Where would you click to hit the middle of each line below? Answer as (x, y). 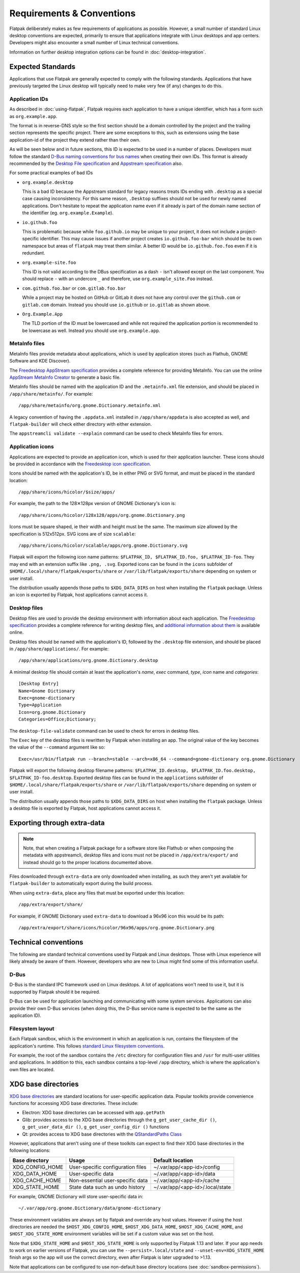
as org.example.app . (33, 116)
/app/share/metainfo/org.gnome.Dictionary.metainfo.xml (90, 406)
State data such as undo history (107, 1187)
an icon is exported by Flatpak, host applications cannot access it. (79, 595)
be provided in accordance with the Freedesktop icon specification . (80, 464)
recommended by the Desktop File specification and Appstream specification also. (96, 163)
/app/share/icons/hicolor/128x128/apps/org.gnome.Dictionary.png (102, 515)
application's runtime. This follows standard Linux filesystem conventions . (87, 1046)
